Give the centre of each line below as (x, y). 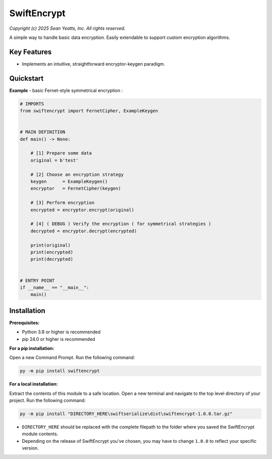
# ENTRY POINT (37, 280)
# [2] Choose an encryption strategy (77, 174)
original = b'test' (55, 160)
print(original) (50, 245)
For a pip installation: (32, 348)
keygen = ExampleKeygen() (69, 182)
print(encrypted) (52, 252)
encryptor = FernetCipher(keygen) (76, 189)
